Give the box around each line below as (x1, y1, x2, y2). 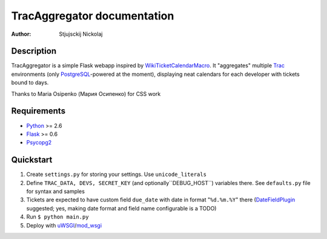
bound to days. (11, 79, 49, 86)
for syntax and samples (26, 188, 85, 195)
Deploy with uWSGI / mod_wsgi (26, 221, 102, 229)
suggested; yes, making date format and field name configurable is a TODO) (26, 204, 217, 212)
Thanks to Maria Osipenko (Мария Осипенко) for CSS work (11, 90, 161, 97)
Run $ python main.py (26, 213, 89, 221)
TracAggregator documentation (11, 9, 174, 22)
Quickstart (11, 155, 53, 165)
